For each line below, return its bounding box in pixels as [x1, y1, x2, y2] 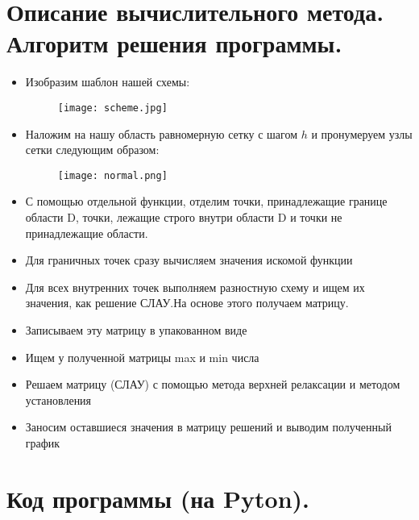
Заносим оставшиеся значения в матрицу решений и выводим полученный [25, 418, 392, 435]
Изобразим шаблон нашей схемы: [25, 73, 190, 90]
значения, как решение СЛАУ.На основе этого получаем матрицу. [25, 294, 349, 311]
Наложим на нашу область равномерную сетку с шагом [25, 125, 298, 142]
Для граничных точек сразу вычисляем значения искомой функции [25, 252, 353, 268]
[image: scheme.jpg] [57, 102, 168, 114]
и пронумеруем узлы [311, 125, 413, 142]
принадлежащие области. [25, 224, 148, 241]
